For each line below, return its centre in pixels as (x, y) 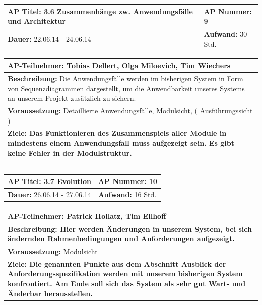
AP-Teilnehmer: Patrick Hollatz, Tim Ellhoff (87, 216)
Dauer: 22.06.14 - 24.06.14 (49, 39)
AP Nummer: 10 (127, 181)
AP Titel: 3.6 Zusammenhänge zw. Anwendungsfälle (100, 11)
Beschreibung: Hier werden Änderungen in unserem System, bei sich (130, 229)
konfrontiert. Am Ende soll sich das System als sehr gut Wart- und (127, 283)
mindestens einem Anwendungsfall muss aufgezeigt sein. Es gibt (121, 143)
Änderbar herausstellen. (50, 293)
